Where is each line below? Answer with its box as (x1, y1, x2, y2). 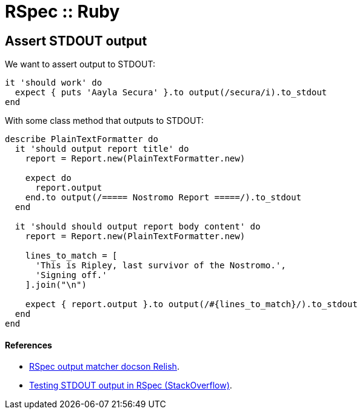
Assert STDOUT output (5, 33, 147, 49)
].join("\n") (25, 280, 87, 290)
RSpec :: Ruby (5, 1, 120, 22)
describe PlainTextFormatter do (5, 134, 158, 144)
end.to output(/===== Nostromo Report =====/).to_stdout (25, 192, 301, 203)
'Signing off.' (35, 270, 107, 280)
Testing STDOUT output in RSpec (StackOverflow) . (29, 380, 232, 391)
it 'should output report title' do (15, 144, 189, 154)
